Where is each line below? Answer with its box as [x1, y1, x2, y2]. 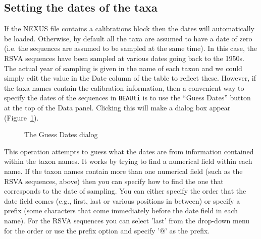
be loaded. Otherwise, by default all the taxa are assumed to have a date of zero [4, 33, 252, 43]
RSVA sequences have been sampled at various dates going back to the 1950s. [4, 52, 244, 63]
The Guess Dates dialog [24, 129, 98, 140]
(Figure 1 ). [4, 112, 39, 123]
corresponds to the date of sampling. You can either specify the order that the [4, 186, 246, 196]
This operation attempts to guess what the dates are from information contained [4, 146, 254, 156]
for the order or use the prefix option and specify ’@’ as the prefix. [4, 225, 210, 235]
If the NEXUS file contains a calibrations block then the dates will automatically [4, 23, 254, 34]
